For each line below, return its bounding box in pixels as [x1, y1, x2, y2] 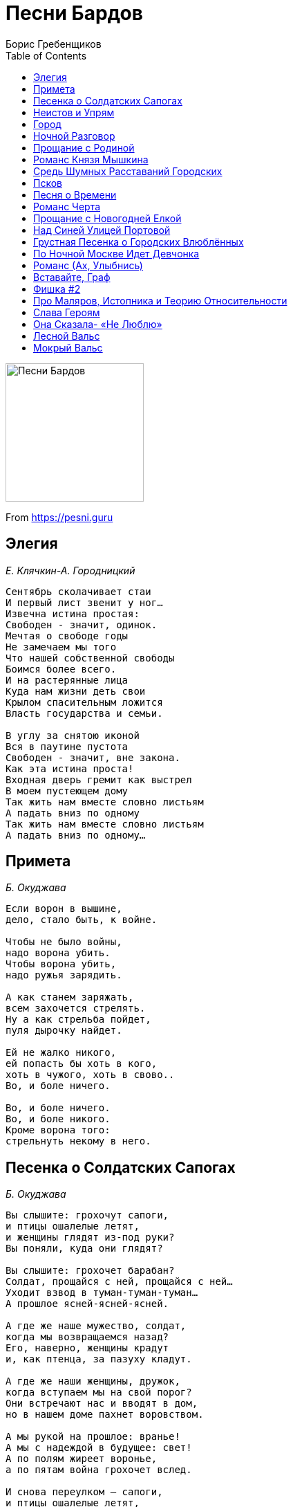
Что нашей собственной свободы [6, 652, 175, 664]
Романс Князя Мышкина [33, 153, 149, 165]
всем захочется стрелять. [6, 1003, 146, 1014]
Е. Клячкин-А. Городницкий [6, 564, 135, 576]
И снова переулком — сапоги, [6, 1486, 163, 1498]
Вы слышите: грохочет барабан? [6, 1265, 175, 1277]
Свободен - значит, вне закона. [6, 751, 180, 763]
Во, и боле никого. [6, 1113, 111, 1125]
